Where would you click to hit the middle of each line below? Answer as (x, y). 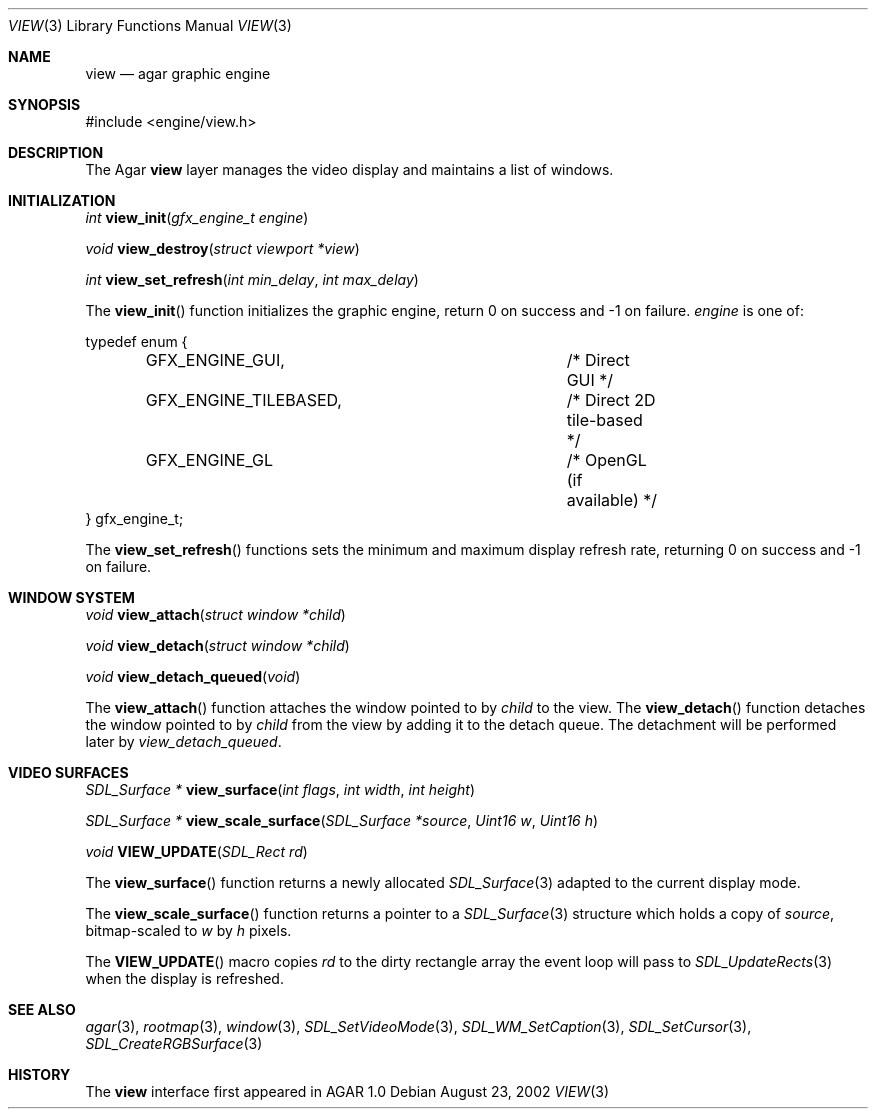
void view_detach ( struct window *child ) (217, 645)
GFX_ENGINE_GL (209, 460)
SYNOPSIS (44, 104)
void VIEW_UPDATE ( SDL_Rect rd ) (196, 851)
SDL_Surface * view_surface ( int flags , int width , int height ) (280, 789)
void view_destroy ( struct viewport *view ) (222, 248)
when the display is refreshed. (184, 978)
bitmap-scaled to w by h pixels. (188, 930)
